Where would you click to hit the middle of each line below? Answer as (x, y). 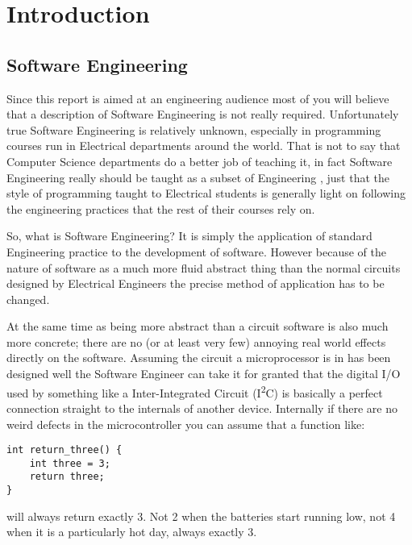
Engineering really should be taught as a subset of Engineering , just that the (198, 177)
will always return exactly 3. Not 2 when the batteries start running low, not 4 (201, 516)
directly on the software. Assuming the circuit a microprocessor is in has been (199, 358)
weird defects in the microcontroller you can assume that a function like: (186, 424)
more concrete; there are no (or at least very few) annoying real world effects (196, 341)
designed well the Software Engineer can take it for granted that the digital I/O (204, 374)
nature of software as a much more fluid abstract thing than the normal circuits (204, 267)
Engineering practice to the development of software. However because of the (197, 251)
